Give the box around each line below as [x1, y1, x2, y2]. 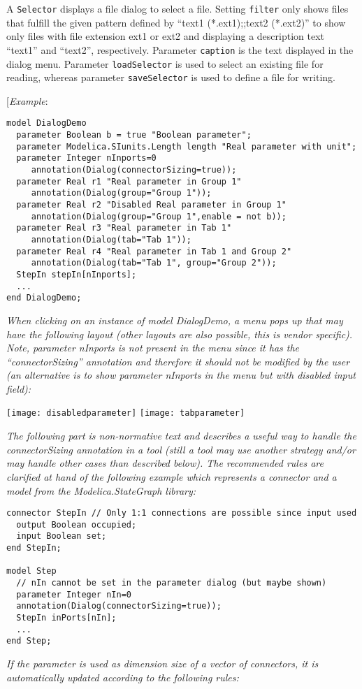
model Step [6, 566, 57, 576]
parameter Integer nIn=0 [16, 589, 131, 600]
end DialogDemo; [6, 293, 82, 303]
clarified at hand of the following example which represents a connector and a [6, 469, 337, 484]
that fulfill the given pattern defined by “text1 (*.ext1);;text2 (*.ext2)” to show [6, 15, 346, 29]
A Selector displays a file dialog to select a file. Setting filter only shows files [6, 1, 349, 15]
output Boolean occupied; [16, 519, 137, 530]
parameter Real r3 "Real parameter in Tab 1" [16, 223, 232, 233]
